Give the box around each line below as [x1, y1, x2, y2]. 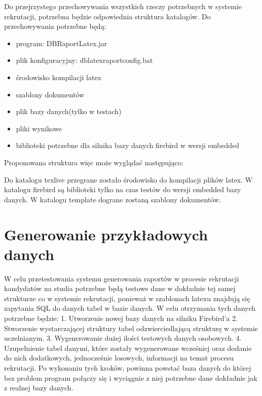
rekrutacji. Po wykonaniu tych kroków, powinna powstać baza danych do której [4, 362, 251, 373]
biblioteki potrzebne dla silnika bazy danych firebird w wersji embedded [16, 140, 239, 151]
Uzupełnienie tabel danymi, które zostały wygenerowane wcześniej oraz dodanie [4, 342, 252, 353]
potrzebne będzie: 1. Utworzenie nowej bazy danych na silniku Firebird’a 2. [4, 313, 238, 323]
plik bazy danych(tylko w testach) [16, 106, 122, 117]
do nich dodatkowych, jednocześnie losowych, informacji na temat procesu [4, 352, 234, 363]
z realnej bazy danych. [4, 382, 73, 393]
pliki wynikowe [16, 123, 62, 133]
